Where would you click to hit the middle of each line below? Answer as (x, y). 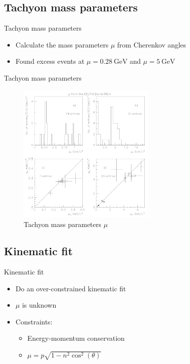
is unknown (39, 305)
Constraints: (34, 321)
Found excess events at (50, 61)
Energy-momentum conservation (76, 338)
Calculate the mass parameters (62, 44)
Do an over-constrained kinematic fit (71, 288)
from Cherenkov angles (152, 44)
